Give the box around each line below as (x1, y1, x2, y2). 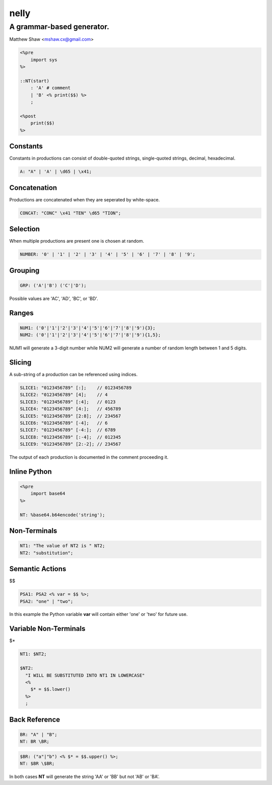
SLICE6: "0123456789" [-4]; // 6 (20, 420, 108, 425)
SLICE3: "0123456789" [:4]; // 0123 (20, 399, 116, 405)
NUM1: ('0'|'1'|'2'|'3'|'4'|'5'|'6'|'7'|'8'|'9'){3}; (20, 325, 156, 331)
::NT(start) (20, 78, 50, 84)
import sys (30, 57, 57, 62)
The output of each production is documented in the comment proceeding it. (9, 454, 169, 460)
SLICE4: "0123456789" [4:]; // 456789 (20, 406, 121, 412)
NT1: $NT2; (20, 651, 47, 657)
